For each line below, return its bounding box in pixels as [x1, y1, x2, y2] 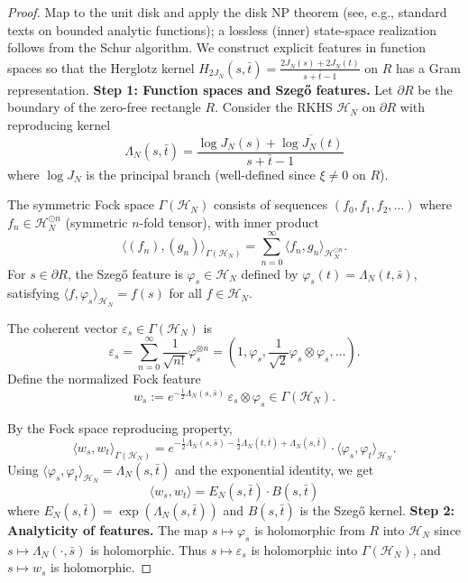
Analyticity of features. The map [7, 520, 208, 539]
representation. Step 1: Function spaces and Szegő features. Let [7, 79, 393, 98]
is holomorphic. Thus [90, 540, 207, 559]
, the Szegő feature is [67, 264, 183, 282]
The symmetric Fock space [7, 195, 154, 214]
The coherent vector [7, 318, 118, 337]
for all [169, 283, 202, 302]
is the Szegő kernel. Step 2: [299, 500, 454, 519]
